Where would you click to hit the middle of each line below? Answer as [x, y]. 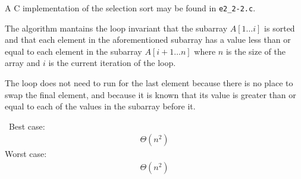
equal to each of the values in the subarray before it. [100, 106]
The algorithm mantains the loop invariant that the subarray [116, 28]
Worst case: [26, 154]
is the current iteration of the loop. [112, 63]
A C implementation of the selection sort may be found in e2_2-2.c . [130, 8]
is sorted [280, 28]
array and [23, 63]
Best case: [27, 126]
